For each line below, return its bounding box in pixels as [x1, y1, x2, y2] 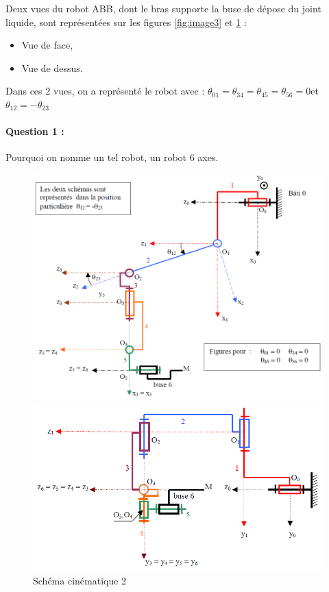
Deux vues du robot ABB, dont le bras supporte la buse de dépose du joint [5, 1, 321, 15]
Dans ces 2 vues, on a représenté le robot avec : [5, 84, 205, 98]
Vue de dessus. [21, 60, 83, 75]
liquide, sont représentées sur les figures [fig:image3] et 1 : [5, 14, 247, 29]
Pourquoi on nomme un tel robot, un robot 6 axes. [5, 150, 219, 164]
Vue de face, [21, 38, 73, 52]
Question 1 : [5, 124, 64, 138]
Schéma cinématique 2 [33, 573, 127, 587]
